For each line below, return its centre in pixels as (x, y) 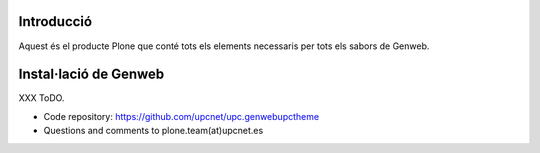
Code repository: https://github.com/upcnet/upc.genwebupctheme (181, 116)
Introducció (55, 21)
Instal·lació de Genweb (91, 74)
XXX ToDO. (41, 98)
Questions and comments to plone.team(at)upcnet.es (153, 131)
